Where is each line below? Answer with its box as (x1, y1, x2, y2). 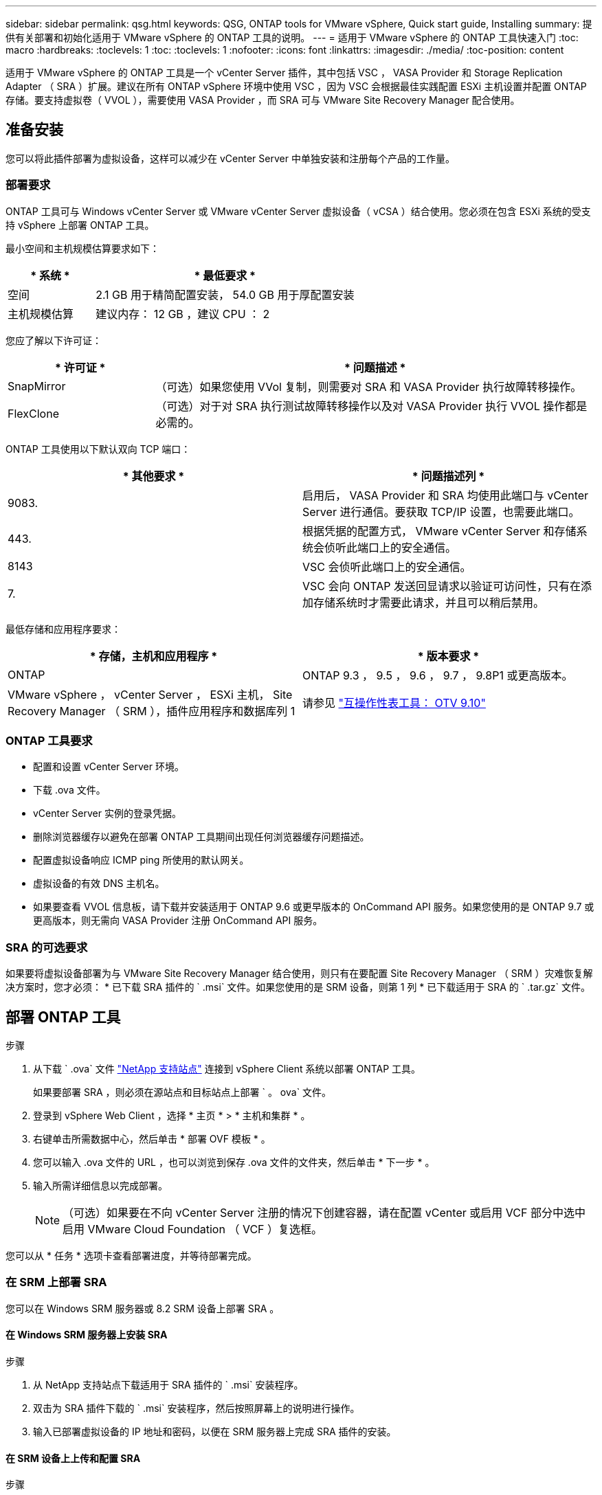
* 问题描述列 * (412, 469, 485, 483)
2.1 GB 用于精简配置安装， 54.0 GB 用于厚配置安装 (96, 287, 355, 302)
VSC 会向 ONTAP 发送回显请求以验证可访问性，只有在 (302, 578, 581, 593)
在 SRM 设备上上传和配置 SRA (5, 1452, 141, 1464)
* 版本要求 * (417, 649, 480, 663)
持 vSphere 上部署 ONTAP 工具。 (5, 218, 155, 231)
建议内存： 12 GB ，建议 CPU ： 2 (96, 306, 270, 321)
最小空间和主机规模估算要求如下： (5, 242, 159, 254)
